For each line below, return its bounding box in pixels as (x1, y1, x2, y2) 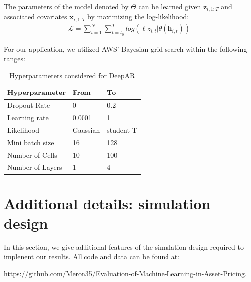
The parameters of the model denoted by (4, 1, 129, 11)
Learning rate (7, 112, 49, 123)
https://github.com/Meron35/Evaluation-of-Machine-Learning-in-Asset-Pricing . (4, 268, 247, 279)
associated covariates (4, 11, 67, 22)
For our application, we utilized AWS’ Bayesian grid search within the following (4, 43, 247, 54)
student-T (107, 124, 137, 135)
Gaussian (72, 124, 100, 135)
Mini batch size (7, 137, 54, 147)
